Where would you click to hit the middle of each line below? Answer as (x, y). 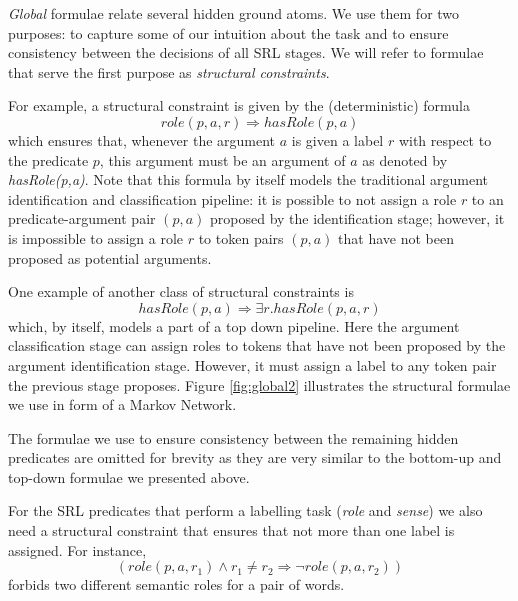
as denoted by (405, 159)
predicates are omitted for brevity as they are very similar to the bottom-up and (255, 457)
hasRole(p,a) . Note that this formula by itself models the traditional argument (248, 179)
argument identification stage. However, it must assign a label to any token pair (252, 364)
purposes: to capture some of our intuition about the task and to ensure (228, 32)
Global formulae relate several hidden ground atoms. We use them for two (234, 13)
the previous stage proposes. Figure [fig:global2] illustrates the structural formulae (259, 384)
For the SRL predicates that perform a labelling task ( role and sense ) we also (245, 510)
